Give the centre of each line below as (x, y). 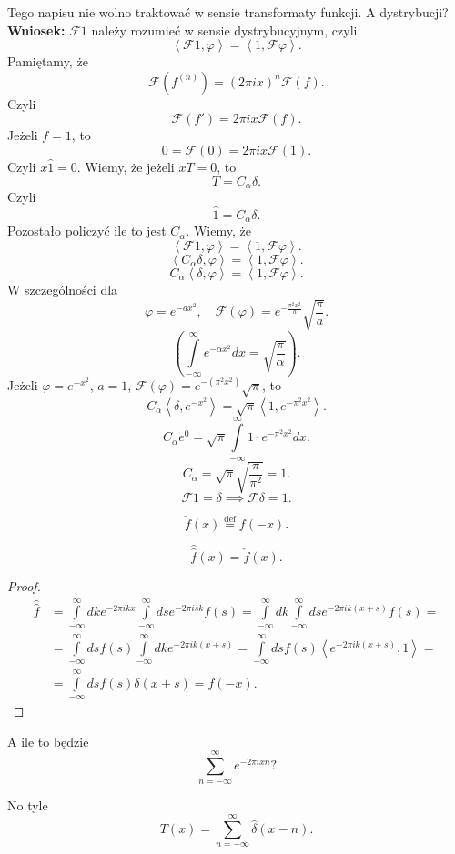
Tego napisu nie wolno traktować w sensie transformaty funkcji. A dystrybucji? (228, 12)
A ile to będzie (48, 741)
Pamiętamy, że (48, 61)
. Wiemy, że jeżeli (126, 166)
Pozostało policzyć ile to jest (87, 231)
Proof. (24, 586)
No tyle (28, 804)
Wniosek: (36, 30)
